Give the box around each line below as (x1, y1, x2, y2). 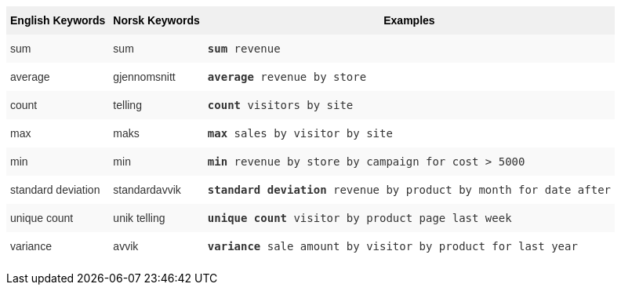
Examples (383, 14, 435, 27)
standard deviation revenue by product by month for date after (207, 184, 611, 196)
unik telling (113, 212, 165, 224)
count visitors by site (207, 99, 354, 111)
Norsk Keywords (113, 14, 200, 27)
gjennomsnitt (113, 71, 176, 83)
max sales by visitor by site (207, 127, 393, 140)
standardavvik (113, 184, 181, 196)
